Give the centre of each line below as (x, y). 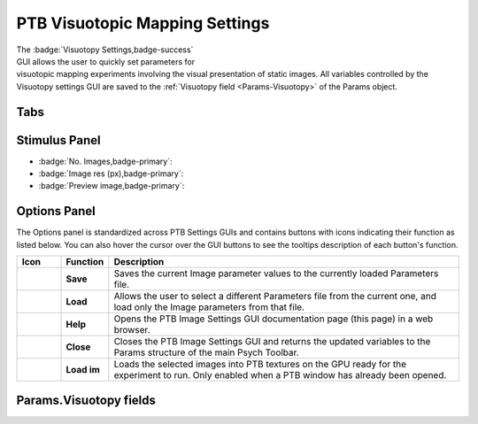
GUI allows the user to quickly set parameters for (105, 61)
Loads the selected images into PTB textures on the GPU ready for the (260, 365)
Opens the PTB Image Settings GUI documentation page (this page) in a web (274, 319)
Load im (83, 370)
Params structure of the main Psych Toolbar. (207, 352)
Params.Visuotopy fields (86, 400)
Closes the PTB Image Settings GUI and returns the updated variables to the (272, 342)
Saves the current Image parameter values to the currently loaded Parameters (276, 274)
